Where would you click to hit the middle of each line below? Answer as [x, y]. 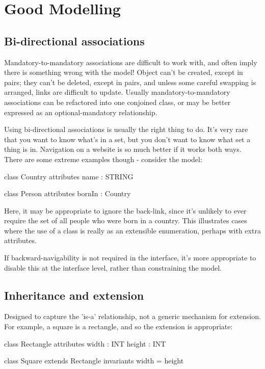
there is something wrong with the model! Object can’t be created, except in [124, 72]
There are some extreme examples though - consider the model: [103, 159]
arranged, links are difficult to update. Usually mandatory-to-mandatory [117, 92]
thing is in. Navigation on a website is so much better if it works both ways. [123, 149]
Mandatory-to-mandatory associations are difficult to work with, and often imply [131, 62]
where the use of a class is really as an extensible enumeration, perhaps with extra [132, 230]
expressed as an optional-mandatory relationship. [81, 112]
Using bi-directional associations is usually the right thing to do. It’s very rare [126, 129]
